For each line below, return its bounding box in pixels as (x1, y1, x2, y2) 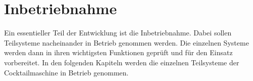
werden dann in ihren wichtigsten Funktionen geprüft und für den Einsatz (4, 47, 233, 58)
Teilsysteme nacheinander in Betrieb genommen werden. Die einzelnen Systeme (4, 37, 249, 48)
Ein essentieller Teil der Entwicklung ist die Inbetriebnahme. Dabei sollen (4, 27, 232, 38)
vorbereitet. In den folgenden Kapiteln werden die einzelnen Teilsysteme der (4, 57, 239, 67)
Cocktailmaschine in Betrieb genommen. (4, 67, 129, 77)
